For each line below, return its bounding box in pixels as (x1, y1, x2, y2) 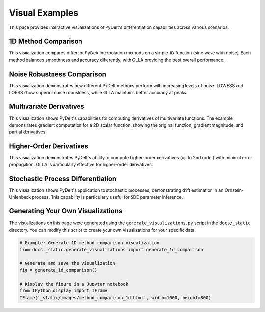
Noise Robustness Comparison (9, 70, 106, 78)
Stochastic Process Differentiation (9, 174, 117, 182)
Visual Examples (9, 7, 79, 18)
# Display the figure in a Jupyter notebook (19, 281, 129, 287)
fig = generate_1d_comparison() (19, 267, 98, 273)
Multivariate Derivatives (9, 102, 84, 110)
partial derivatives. (9, 129, 47, 135)
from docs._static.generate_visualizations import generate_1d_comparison (19, 247, 204, 253)
